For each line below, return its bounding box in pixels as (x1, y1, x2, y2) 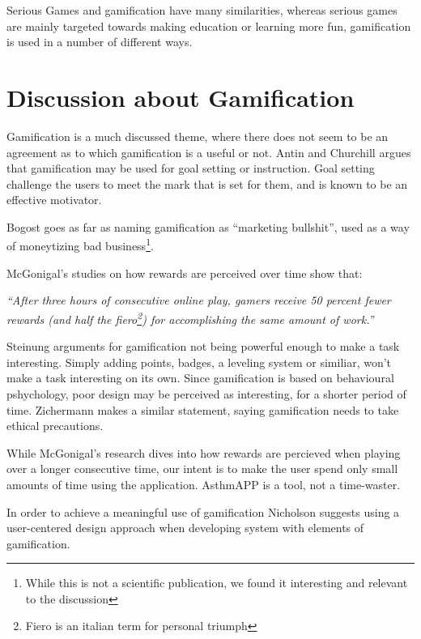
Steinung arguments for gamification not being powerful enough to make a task (6, 338, 400, 355)
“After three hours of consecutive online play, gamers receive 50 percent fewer (6, 292, 391, 309)
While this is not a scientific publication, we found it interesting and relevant (25, 574, 408, 591)
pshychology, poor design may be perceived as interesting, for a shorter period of (6, 385, 406, 402)
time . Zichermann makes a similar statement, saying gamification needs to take (6, 401, 399, 418)
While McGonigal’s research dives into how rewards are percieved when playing (6, 444, 401, 461)
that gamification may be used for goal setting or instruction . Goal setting (6, 160, 375, 177)
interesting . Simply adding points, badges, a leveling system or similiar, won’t (6, 353, 392, 370)
